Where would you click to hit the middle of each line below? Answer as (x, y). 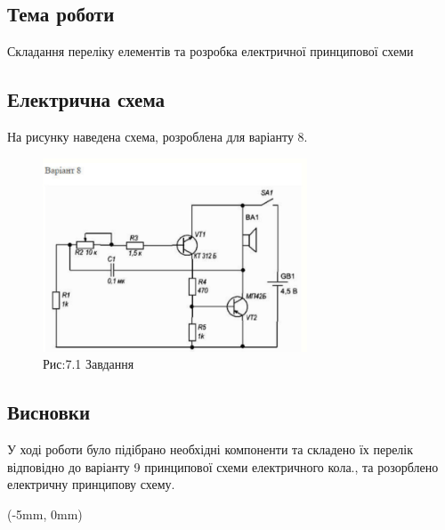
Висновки (49, 412)
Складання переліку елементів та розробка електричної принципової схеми (210, 51)
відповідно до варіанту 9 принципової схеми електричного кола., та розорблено (223, 466)
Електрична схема (86, 99)
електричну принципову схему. (91, 484)
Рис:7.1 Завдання (89, 364)
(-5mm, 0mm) (45, 514)
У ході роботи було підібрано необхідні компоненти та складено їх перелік (210, 449)
